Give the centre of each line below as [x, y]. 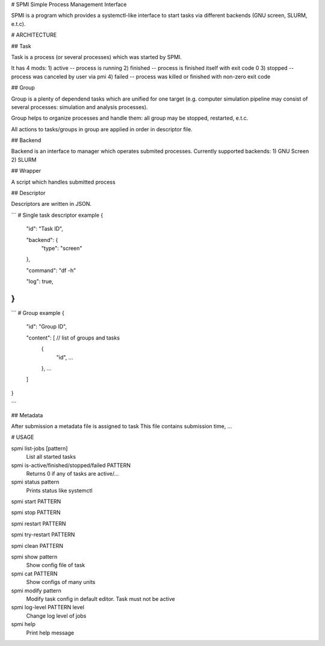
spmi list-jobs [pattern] [39, 448]
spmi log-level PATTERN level [48, 607]
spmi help [23, 624]
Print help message [50, 633]
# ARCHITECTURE [34, 35]
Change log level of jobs [56, 616]
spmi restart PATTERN [39, 523]
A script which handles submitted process [63, 182]
